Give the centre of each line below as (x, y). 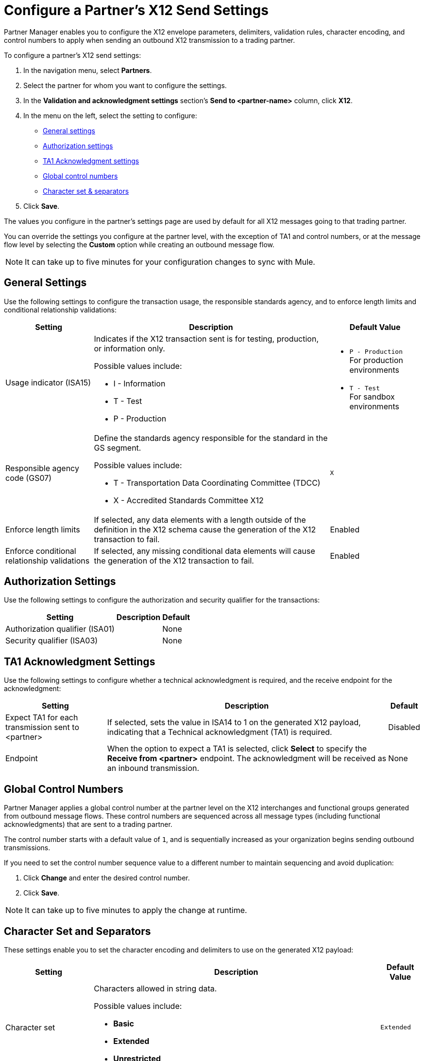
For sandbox (372, 396)
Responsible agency (42, 468)
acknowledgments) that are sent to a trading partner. (88, 824)
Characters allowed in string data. (155, 988)
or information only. (129, 348)
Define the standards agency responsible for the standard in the (211, 438)
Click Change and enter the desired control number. (107, 878)
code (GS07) (29, 478)
